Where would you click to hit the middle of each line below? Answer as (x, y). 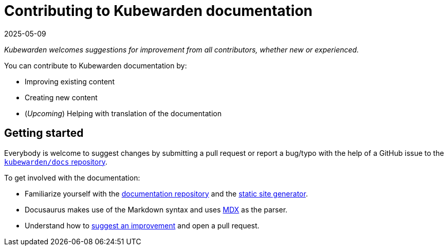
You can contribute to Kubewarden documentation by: (96, 65)
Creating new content (61, 97)
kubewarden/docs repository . (56, 162)
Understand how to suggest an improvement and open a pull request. (142, 225)
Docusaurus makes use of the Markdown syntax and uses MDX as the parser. (156, 209)
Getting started (44, 133)
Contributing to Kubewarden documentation (158, 11)
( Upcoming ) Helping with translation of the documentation (123, 113)
